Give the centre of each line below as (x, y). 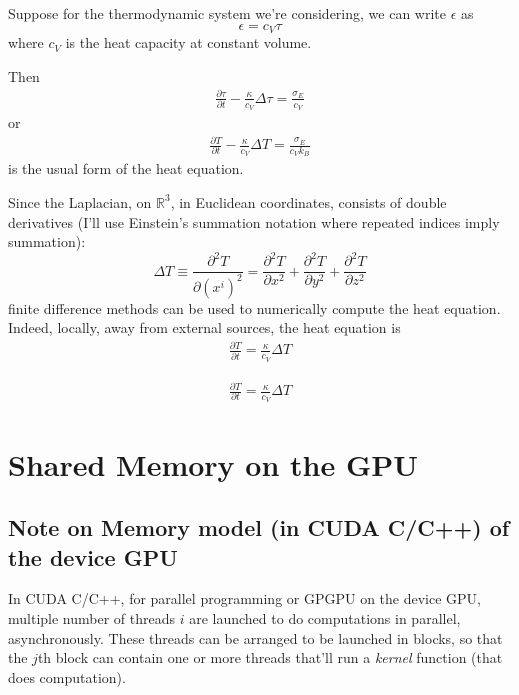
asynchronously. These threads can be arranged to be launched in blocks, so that (255, 637)
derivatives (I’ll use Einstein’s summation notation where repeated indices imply (254, 221)
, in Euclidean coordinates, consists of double (308, 201)
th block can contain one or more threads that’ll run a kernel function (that (270, 657)
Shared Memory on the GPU (213, 463)
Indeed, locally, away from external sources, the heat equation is (204, 327)
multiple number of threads (92, 617)
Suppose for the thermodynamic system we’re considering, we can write (227, 13)
